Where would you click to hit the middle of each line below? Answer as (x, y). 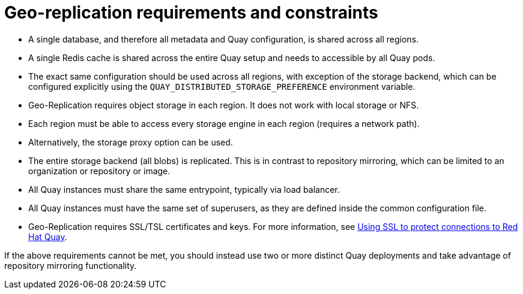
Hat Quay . (48, 237)
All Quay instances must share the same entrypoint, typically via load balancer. (184, 189)
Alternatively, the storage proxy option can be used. (131, 142)
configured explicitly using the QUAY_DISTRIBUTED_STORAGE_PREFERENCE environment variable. (222, 86)
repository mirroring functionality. (71, 265)
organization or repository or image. (99, 171)
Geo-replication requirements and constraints (191, 13)
